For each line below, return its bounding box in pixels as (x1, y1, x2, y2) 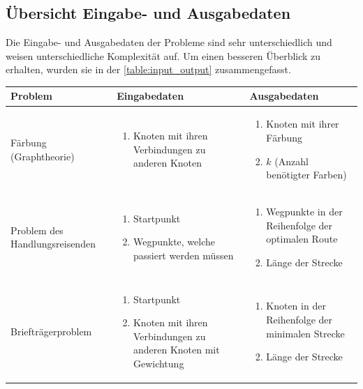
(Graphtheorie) (10, 148, 75, 163)
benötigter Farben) (266, 167, 347, 182)
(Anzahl (274, 153, 309, 168)
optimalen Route (266, 231, 338, 246)
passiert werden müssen (133, 247, 234, 262)
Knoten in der (266, 298, 326, 313)
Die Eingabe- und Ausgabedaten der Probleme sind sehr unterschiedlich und (6, 35, 332, 49)
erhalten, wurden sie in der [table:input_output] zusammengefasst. (6, 62, 291, 77)
